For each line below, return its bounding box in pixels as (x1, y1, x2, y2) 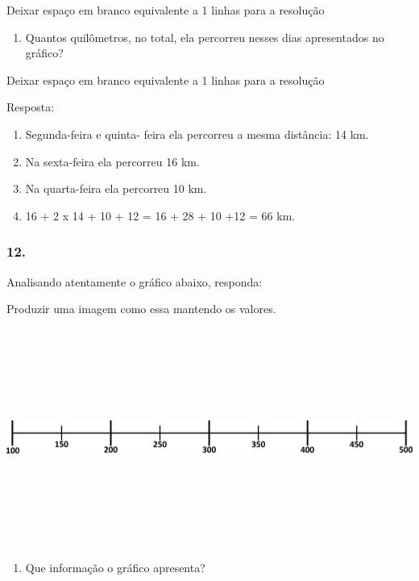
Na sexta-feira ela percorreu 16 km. (25, 153, 200, 169)
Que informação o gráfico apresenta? (25, 559, 205, 576)
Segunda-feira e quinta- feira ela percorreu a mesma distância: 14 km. (25, 125, 369, 142)
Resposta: (6, 98, 55, 115)
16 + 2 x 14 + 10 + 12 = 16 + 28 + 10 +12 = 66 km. (25, 207, 296, 224)
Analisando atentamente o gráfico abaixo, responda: (6, 273, 263, 290)
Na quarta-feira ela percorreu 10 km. (25, 180, 207, 197)
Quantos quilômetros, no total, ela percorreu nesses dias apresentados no (25, 28, 384, 45)
